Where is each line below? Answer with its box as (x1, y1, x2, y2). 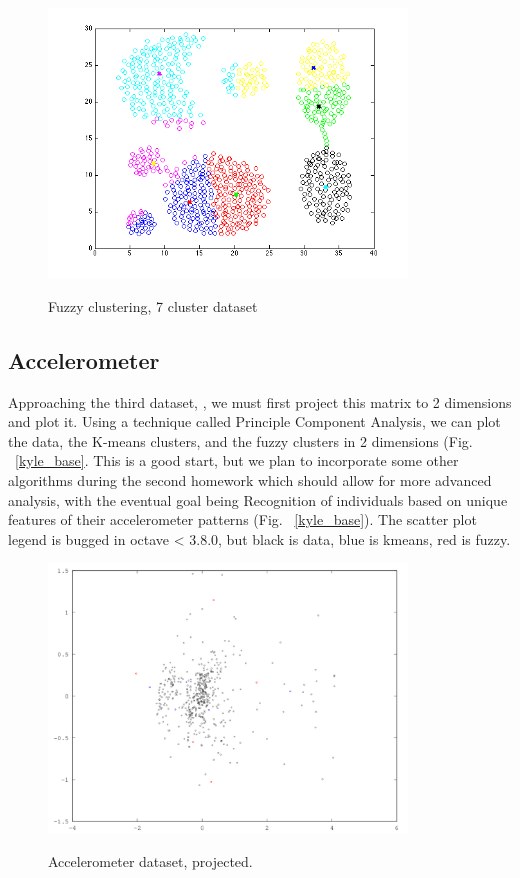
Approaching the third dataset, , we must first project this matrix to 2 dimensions (8, 391, 512, 412)
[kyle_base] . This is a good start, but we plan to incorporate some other (15, 450, 459, 471)
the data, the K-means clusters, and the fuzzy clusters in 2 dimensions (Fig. (8, 430, 473, 451)
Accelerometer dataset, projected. (48, 851, 253, 872)
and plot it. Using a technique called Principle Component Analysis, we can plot (8, 411, 501, 432)
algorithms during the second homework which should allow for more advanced (8, 470, 492, 491)
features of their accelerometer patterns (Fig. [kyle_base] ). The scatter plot (8, 509, 477, 530)
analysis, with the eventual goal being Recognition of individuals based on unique (8, 489, 508, 510)
